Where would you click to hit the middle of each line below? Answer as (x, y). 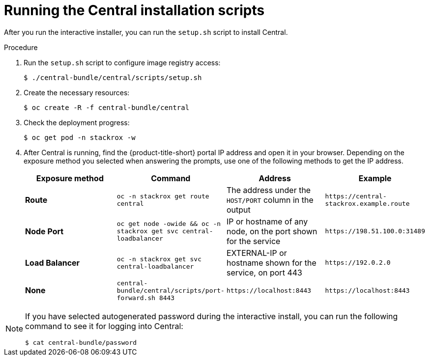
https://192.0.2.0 (358, 263)
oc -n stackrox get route (163, 196)
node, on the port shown (272, 231)
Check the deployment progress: (77, 122)
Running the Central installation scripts (134, 10)
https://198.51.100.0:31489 (375, 231)
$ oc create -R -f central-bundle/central (107, 107)
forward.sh (136, 298)
